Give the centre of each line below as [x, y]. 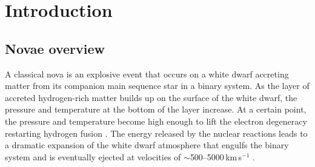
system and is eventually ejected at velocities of [93, 156]
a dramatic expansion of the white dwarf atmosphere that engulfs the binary [147, 145]
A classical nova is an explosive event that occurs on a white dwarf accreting [147, 74]
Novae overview [55, 48]
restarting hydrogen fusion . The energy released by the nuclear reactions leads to [156, 133]
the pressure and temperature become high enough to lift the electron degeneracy [156, 121]
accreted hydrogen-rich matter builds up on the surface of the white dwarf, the [151, 97]
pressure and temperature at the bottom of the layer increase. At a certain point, [156, 109]
